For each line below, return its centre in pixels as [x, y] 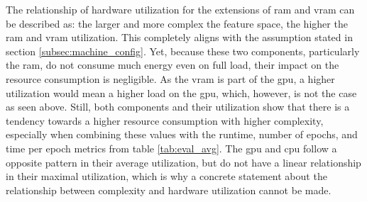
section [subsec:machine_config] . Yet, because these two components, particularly [183, 51]
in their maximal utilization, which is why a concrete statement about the [166, 176]
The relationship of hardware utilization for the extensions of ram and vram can [180, 9]
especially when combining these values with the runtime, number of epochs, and [182, 134]
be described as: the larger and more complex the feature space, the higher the [177, 23]
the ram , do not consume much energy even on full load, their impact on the [172, 65]
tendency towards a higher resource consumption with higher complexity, [165, 120]
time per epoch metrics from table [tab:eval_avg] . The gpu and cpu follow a [171, 148]
